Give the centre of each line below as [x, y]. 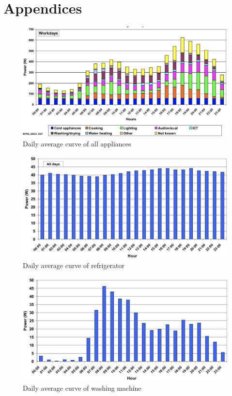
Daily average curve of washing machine [82, 388]
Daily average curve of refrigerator [74, 265]
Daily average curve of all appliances [77, 144]
